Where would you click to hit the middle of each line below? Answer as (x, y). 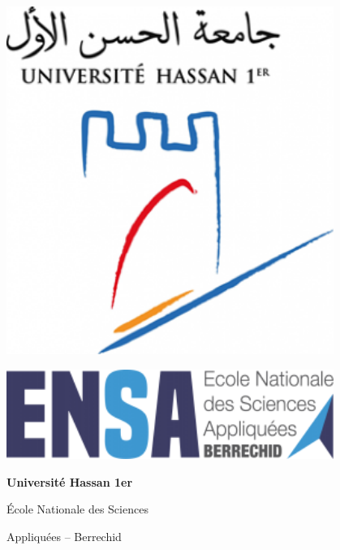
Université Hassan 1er (70, 481)
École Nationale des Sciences (77, 509)
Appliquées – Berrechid (64, 536)
